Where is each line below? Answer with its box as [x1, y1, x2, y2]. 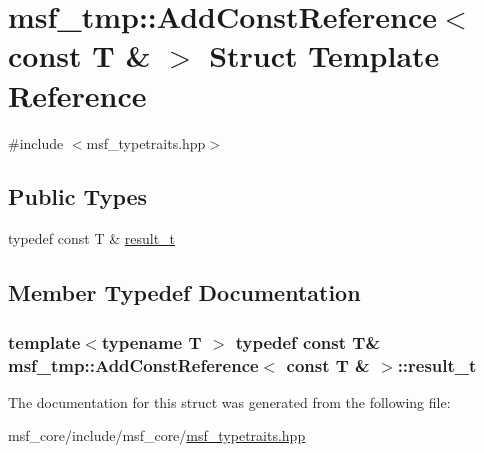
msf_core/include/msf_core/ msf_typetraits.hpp [8, 425, 306, 446]
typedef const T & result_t [8, 228, 176, 249]
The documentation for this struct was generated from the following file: [8, 391, 451, 412]
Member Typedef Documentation [8, 277, 361, 308]
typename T [101, 329, 202, 354]
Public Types [8, 181, 148, 212]
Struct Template [209, 35, 440, 76]
